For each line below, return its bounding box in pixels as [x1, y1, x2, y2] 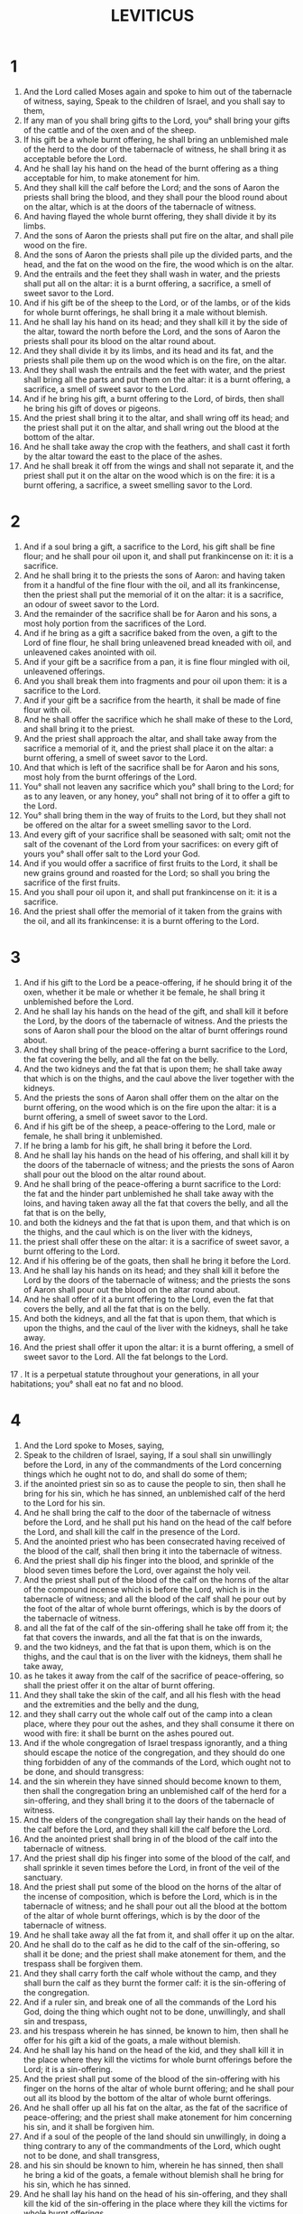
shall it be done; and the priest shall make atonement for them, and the [23, 1948, 287, 1959]
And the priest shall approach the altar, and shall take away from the [23, 733, 278, 743]
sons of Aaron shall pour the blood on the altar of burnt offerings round [23, 1024, 288, 1035]
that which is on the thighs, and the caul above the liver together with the [23, 1072, 295, 1084]
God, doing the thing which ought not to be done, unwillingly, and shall [23, 2006, 286, 2017]
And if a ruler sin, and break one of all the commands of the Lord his [23, 1996, 278, 2007]
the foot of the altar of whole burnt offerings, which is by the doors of [23, 1602, 282, 1613]
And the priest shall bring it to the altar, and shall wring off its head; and [23, 412, 289, 423]
